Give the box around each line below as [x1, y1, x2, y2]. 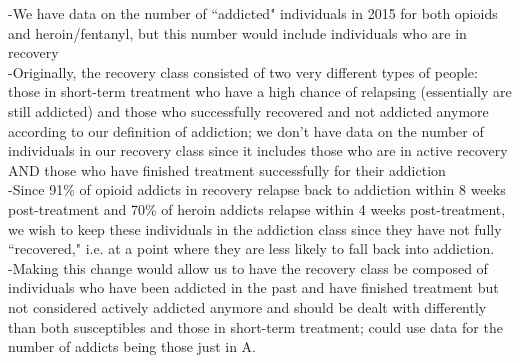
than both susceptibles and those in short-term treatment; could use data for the [8, 316, 503, 337]
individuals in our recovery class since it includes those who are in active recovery [8, 140, 508, 161]
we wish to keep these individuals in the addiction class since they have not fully [8, 218, 502, 239]
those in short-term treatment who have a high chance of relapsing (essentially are [8, 81, 512, 102]
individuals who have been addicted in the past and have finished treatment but [8, 277, 499, 298]
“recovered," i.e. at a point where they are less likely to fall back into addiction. [8, 238, 495, 259]
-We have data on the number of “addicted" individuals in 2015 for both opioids [8, 3, 498, 23]
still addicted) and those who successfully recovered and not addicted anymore [8, 100, 489, 121]
